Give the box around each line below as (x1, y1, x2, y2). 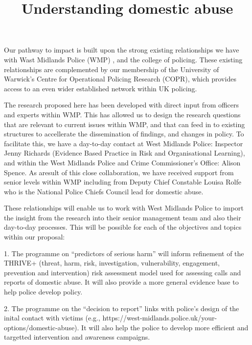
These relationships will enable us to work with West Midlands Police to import (4, 203, 244, 213)
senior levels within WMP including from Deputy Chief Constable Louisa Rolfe (4, 177, 241, 187)
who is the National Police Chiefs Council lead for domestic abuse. (4, 186, 204, 196)
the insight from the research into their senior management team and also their (4, 212, 241, 222)
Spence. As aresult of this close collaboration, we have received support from (4, 167, 234, 177)
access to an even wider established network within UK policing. (4, 83, 197, 93)
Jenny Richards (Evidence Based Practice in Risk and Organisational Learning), (4, 148, 245, 158)
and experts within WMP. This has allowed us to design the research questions (4, 109, 241, 119)
